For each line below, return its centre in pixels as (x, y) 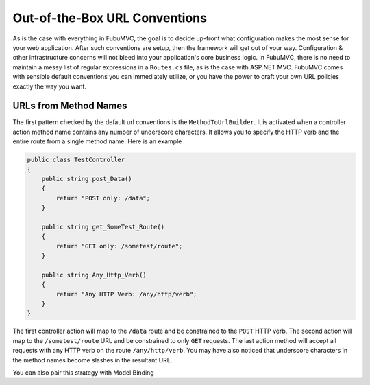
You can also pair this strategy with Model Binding (83, 372)
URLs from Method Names (70, 106)
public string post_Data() (87, 179)
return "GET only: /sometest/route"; (119, 246)
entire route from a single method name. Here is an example (97, 141)
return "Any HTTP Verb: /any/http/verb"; (126, 294)
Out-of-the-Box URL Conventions (110, 18)
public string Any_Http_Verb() (94, 275)
